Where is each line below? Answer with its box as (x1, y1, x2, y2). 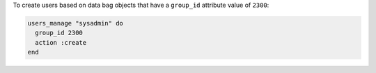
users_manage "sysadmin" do (27, 19, 123, 27)
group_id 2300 (35, 29, 84, 37)
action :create (35, 39, 87, 46)
